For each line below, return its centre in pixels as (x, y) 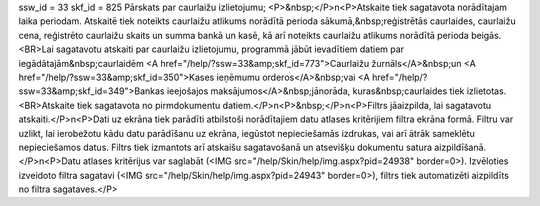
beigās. (486, 35)
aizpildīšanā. (460, 147)
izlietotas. (486, 91)
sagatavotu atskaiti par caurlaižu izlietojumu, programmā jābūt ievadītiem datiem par (230, 49)
